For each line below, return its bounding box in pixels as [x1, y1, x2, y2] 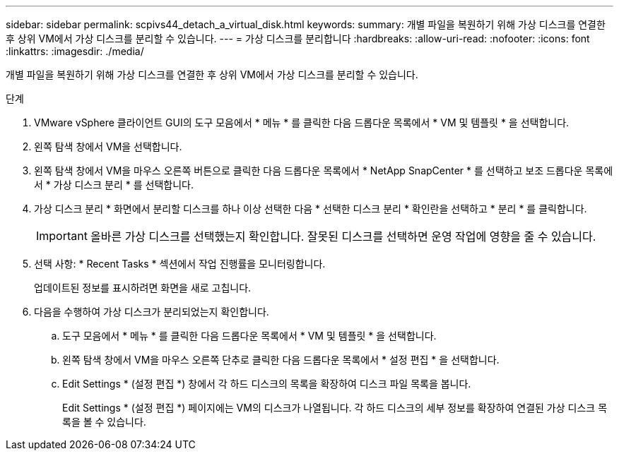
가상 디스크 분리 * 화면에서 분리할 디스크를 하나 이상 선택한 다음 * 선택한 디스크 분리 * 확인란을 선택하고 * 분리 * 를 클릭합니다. [34, 203, 587, 215]
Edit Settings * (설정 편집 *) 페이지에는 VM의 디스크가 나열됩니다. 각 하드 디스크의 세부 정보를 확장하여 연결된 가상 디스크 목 [62, 402, 608, 414]
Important [36, 229, 88, 243]
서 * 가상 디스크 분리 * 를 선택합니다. [34, 179, 194, 191]
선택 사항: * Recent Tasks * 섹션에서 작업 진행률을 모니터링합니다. [34, 258, 326, 270]
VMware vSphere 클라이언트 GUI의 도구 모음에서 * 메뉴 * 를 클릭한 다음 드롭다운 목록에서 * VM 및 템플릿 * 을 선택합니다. [34, 116, 570, 128]
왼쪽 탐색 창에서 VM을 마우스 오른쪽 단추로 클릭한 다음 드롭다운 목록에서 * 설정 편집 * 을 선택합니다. [62, 354, 500, 366]
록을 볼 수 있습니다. [62, 416, 146, 428]
